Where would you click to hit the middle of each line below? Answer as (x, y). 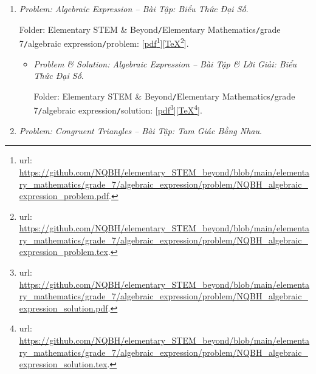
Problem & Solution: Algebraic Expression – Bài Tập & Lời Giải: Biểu (165, 63)
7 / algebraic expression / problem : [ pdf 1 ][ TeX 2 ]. (104, 42)
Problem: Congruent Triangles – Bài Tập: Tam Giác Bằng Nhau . (140, 130)
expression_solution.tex (63, 364)
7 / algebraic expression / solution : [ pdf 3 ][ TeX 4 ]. (118, 109)
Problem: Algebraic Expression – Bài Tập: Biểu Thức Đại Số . (134, 8)
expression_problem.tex (64, 252)
